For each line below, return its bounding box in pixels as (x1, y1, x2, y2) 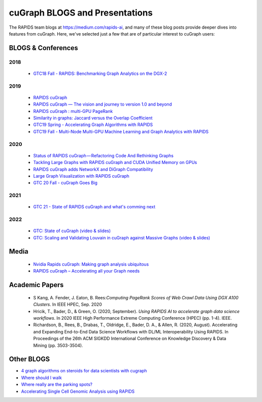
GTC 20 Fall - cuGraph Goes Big (33, 180, 98, 186)
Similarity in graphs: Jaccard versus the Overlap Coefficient (33, 115, 153, 121)
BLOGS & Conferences (9, 44, 79, 52)
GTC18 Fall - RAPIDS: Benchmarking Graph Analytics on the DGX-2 (33, 71, 167, 76)
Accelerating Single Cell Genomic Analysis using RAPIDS (21, 388, 135, 394)
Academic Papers (9, 281, 64, 289)
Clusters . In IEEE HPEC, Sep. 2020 (33, 302, 102, 308)
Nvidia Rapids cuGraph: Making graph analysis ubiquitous (33, 261, 149, 267)
